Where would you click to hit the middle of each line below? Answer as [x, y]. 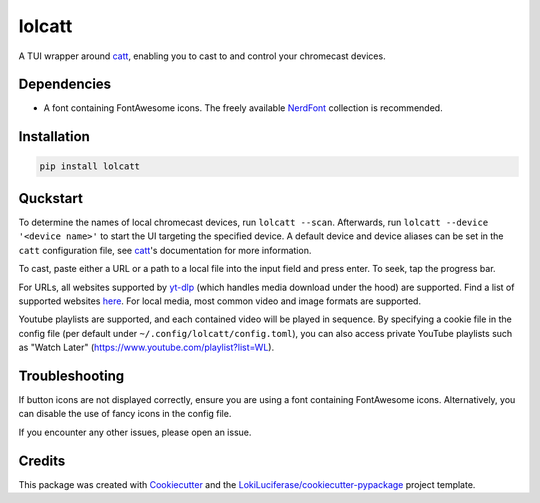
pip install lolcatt [89, 166]
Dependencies [65, 84]
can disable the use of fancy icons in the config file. [125, 414]
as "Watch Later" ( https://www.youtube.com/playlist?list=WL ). [146, 347]
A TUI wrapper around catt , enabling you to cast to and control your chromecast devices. [202, 56]
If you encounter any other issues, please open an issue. [135, 432]
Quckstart [51, 198]
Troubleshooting [71, 375]
